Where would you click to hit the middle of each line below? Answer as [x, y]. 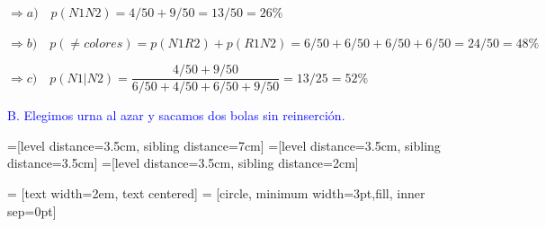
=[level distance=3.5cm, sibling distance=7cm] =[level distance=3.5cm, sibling [224, 145]
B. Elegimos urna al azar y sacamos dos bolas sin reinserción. [176, 115]
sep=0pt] [32, 210]
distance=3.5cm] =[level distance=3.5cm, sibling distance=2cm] [183, 163]
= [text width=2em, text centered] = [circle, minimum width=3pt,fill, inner [216, 193]
